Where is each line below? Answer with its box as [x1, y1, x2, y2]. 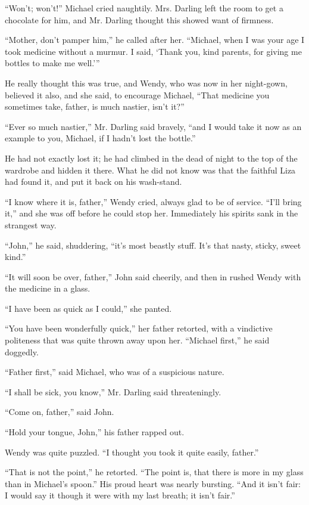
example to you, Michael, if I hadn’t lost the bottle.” [5, 132, 196, 144]
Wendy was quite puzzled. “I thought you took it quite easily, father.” [5, 445, 259, 458]
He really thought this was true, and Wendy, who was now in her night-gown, [5, 76, 288, 89]
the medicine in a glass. [5, 282, 90, 295]
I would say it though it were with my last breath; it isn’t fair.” [5, 489, 235, 501]
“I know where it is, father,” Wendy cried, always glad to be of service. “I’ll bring [5, 195, 302, 207]
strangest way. [5, 218, 57, 231]
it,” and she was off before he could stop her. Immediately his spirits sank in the [5, 207, 298, 219]
